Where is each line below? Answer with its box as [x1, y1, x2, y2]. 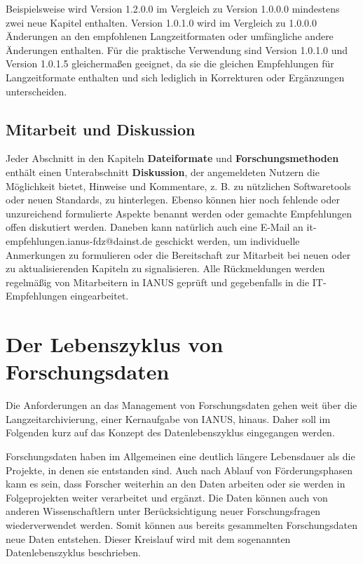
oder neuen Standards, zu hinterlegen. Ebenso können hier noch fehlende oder [6, 192, 340, 207]
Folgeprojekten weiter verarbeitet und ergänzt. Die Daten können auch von [6, 490, 328, 504]
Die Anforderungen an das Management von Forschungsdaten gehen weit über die [6, 398, 357, 412]
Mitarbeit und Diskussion [6, 118, 196, 140]
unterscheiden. [6, 83, 67, 98]
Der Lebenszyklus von [6, 330, 224, 358]
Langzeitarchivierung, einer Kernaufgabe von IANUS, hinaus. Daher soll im [6, 411, 331, 426]
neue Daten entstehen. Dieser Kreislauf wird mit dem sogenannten [6, 531, 291, 546]
